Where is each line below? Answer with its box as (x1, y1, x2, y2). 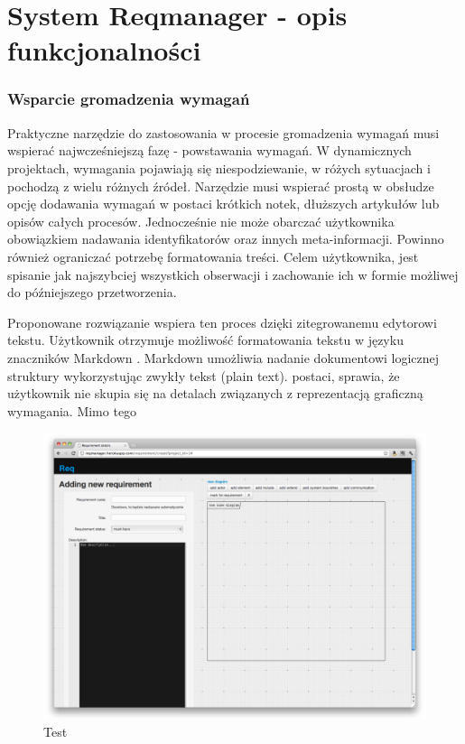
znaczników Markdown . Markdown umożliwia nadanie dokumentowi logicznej (7, 348, 440, 367)
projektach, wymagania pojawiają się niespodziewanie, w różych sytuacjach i (7, 158, 431, 177)
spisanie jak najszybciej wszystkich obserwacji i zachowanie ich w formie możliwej (7, 265, 459, 284)
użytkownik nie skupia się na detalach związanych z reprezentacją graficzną (7, 384, 423, 403)
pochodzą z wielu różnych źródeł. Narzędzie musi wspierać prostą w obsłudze (7, 176, 434, 195)
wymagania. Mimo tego (7, 401, 137, 420)
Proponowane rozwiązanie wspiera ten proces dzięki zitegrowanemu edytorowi (7, 312, 437, 331)
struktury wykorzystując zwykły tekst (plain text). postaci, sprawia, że (7, 366, 400, 385)
